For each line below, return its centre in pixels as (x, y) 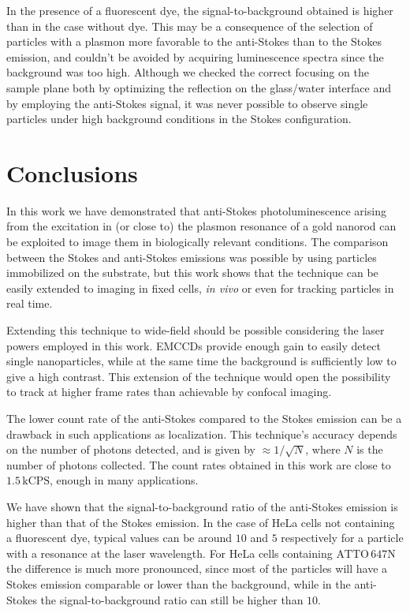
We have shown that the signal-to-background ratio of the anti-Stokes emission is (202, 506)
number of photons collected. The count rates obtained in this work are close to (199, 464)
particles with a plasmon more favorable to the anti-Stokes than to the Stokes (194, 41)
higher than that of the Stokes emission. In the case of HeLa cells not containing (201, 522)
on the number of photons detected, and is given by (131, 449)
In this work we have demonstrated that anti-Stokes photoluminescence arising (196, 210)
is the (370, 449)
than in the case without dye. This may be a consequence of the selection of (190, 26)
